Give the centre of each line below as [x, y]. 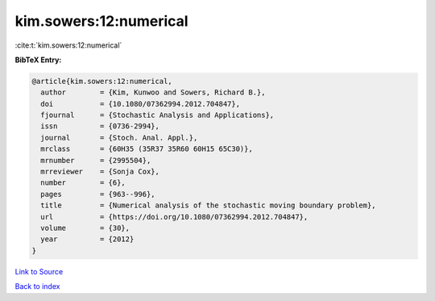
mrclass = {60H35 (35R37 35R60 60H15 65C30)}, [147, 149]
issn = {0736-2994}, [100, 126]
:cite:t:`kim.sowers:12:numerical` [68, 45]
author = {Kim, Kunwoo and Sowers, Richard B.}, [153, 92]
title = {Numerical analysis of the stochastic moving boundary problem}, [208, 205]
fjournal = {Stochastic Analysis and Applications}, [157, 115]
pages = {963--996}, [98, 194]
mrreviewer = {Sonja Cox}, [100, 172]
